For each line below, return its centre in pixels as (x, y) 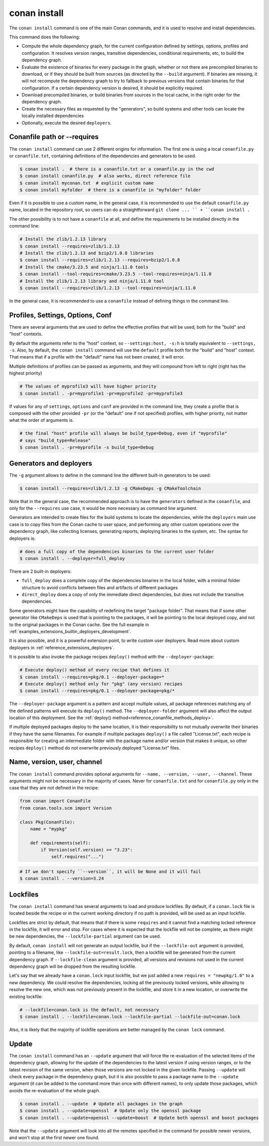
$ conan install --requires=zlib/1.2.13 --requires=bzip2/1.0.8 (100, 260)
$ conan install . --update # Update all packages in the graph (101, 1104)
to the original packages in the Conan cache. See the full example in (79, 625)
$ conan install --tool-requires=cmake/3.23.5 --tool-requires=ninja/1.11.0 (116, 274)
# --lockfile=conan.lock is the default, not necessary (89, 1010)
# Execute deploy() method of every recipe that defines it (95, 670)
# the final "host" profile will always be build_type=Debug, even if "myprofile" (124, 434)
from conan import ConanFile (55, 801)
